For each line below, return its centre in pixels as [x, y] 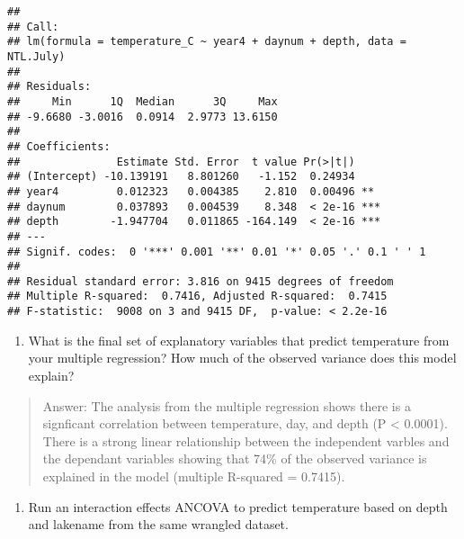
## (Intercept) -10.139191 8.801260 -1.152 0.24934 [181, 177]
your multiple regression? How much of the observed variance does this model [242, 358]
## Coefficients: [59, 146]
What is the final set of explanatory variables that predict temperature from [239, 340]
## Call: [33, 27]
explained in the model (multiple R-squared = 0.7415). [194, 476]
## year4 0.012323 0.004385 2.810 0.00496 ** [191, 191]
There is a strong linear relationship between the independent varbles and [246, 440]
